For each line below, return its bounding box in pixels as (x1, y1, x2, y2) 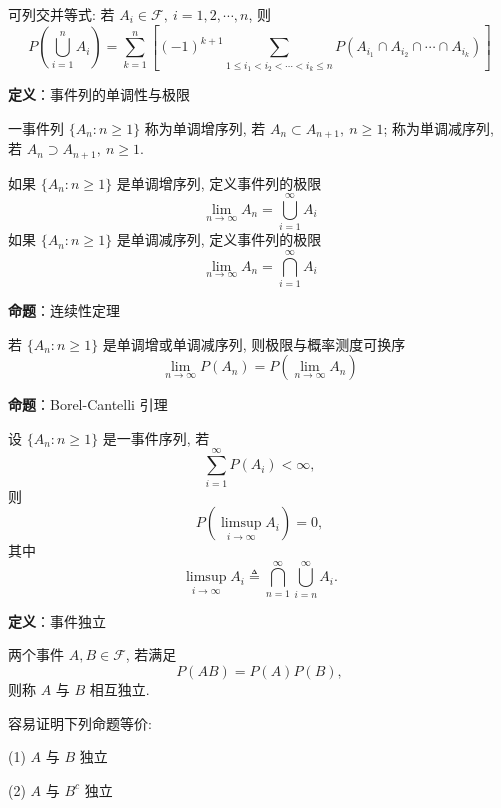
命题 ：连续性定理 (8, 300, 120, 320)
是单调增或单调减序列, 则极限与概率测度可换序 (102, 333, 406, 354)
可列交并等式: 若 (8, 4, 115, 24)
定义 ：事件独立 (8, 610, 106, 631)
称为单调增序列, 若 (144, 117, 266, 138)
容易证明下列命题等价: (8, 712, 152, 733)
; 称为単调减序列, (383, 117, 494, 138)
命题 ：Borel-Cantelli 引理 (8, 394, 168, 415)
